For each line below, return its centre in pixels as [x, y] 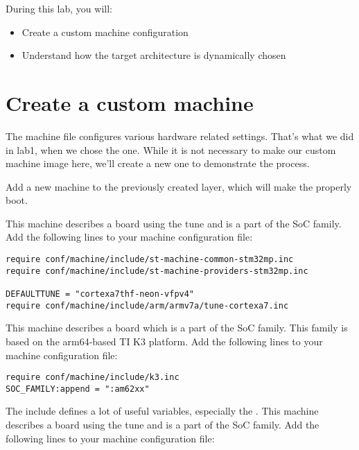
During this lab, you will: [59, 8]
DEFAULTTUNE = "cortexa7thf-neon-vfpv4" [100, 294]
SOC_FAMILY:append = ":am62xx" [78, 389]
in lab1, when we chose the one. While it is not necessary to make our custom [171, 149]
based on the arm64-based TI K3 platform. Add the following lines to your [164, 341]
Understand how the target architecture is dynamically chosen [154, 55]
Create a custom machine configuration [105, 32]
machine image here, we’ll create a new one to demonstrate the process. [158, 163]
